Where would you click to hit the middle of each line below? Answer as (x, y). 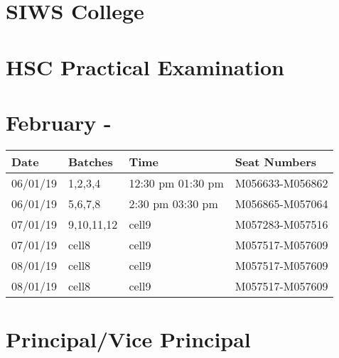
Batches (91, 161)
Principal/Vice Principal (128, 339)
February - (59, 122)
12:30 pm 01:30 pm (176, 183)
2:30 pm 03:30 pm (173, 203)
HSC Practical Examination (145, 66)
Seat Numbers (276, 161)
